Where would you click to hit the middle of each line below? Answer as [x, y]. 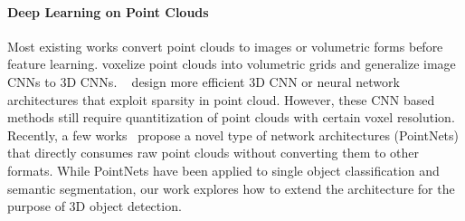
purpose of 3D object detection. [95, 206]
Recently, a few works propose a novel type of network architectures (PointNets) [233, 135]
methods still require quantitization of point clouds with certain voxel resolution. [231, 117]
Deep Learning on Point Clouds [108, 11]
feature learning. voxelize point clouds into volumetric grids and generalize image [232, 64]
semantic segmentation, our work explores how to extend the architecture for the [231, 188]
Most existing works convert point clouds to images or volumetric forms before [225, 46]
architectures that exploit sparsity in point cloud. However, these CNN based [221, 99]
